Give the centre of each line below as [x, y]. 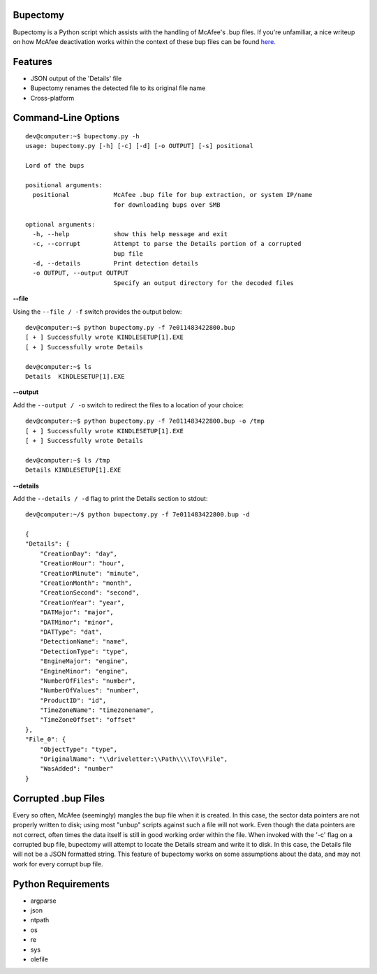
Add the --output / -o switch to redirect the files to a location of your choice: [128, 405]
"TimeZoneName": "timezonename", [97, 710]
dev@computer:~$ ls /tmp [68, 460]
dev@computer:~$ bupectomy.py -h [82, 136]
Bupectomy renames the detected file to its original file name [118, 88]
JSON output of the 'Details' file [76, 78]
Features [32, 62]
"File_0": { [46, 740]
